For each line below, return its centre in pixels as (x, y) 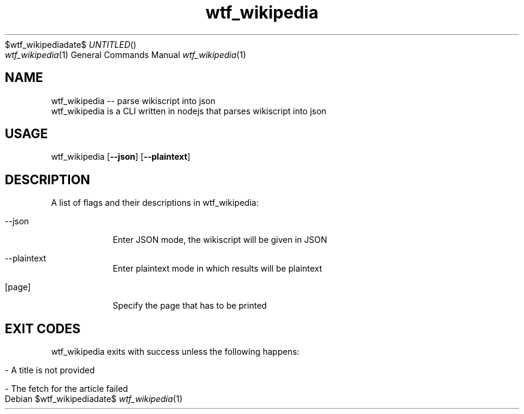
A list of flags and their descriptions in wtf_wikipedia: (155, 203)
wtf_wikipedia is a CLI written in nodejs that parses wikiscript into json (189, 111)
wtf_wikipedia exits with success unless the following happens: (175, 352)
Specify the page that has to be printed (190, 306)
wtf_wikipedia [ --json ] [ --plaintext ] (121, 157)
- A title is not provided (50, 370)
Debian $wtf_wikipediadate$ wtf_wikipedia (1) (94, 399)
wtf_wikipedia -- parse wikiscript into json (133, 101)
